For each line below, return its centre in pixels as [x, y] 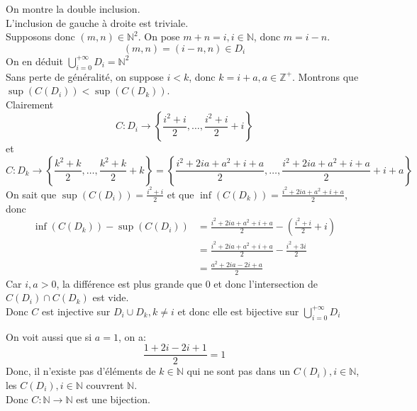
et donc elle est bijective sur [238, 311]
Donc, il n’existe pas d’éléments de [81, 371]
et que [180, 194]
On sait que [31, 194]
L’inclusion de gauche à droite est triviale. [97, 22]
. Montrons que [326, 76]
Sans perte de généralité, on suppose [85, 76]
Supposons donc [40, 36]
